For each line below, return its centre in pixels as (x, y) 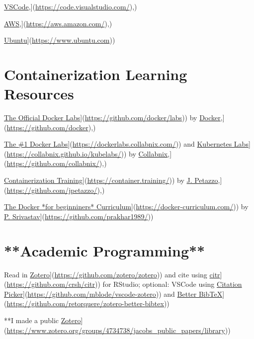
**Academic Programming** (105, 250)
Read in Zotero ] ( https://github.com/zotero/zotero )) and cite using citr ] (113, 274)
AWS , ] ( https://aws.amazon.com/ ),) (58, 23)
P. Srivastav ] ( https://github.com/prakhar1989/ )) (79, 216)
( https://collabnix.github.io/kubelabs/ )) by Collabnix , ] (88, 153)
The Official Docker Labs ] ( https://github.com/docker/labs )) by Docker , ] (114, 118)
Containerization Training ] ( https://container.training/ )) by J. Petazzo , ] (113, 180)
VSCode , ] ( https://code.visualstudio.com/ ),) (71, 6)
